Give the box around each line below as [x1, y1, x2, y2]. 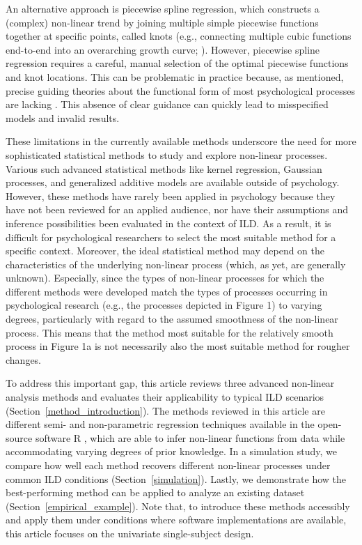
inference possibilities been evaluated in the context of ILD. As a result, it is [6, 215, 331, 230]
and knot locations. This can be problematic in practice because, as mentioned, [6, 69, 344, 84]
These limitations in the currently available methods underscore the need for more [6, 134, 356, 148]
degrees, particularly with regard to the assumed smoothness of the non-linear [6, 312, 338, 326]
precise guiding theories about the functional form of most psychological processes [6, 83, 355, 98]
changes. [6, 352, 42, 367]
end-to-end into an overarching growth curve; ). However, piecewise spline [6, 42, 320, 56]
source [6, 430, 33, 445]
